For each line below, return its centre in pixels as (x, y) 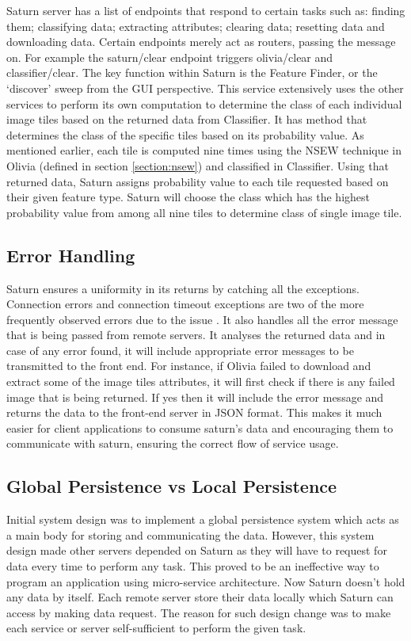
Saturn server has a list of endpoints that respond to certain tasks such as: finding (206, 10)
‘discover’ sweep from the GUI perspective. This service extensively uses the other (205, 88)
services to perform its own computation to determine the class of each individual (204, 103)
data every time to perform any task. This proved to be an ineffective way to (193, 566)
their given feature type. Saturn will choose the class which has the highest (188, 197)
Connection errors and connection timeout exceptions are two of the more (185, 304)
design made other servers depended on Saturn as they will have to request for (197, 550)
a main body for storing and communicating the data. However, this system (190, 534)
